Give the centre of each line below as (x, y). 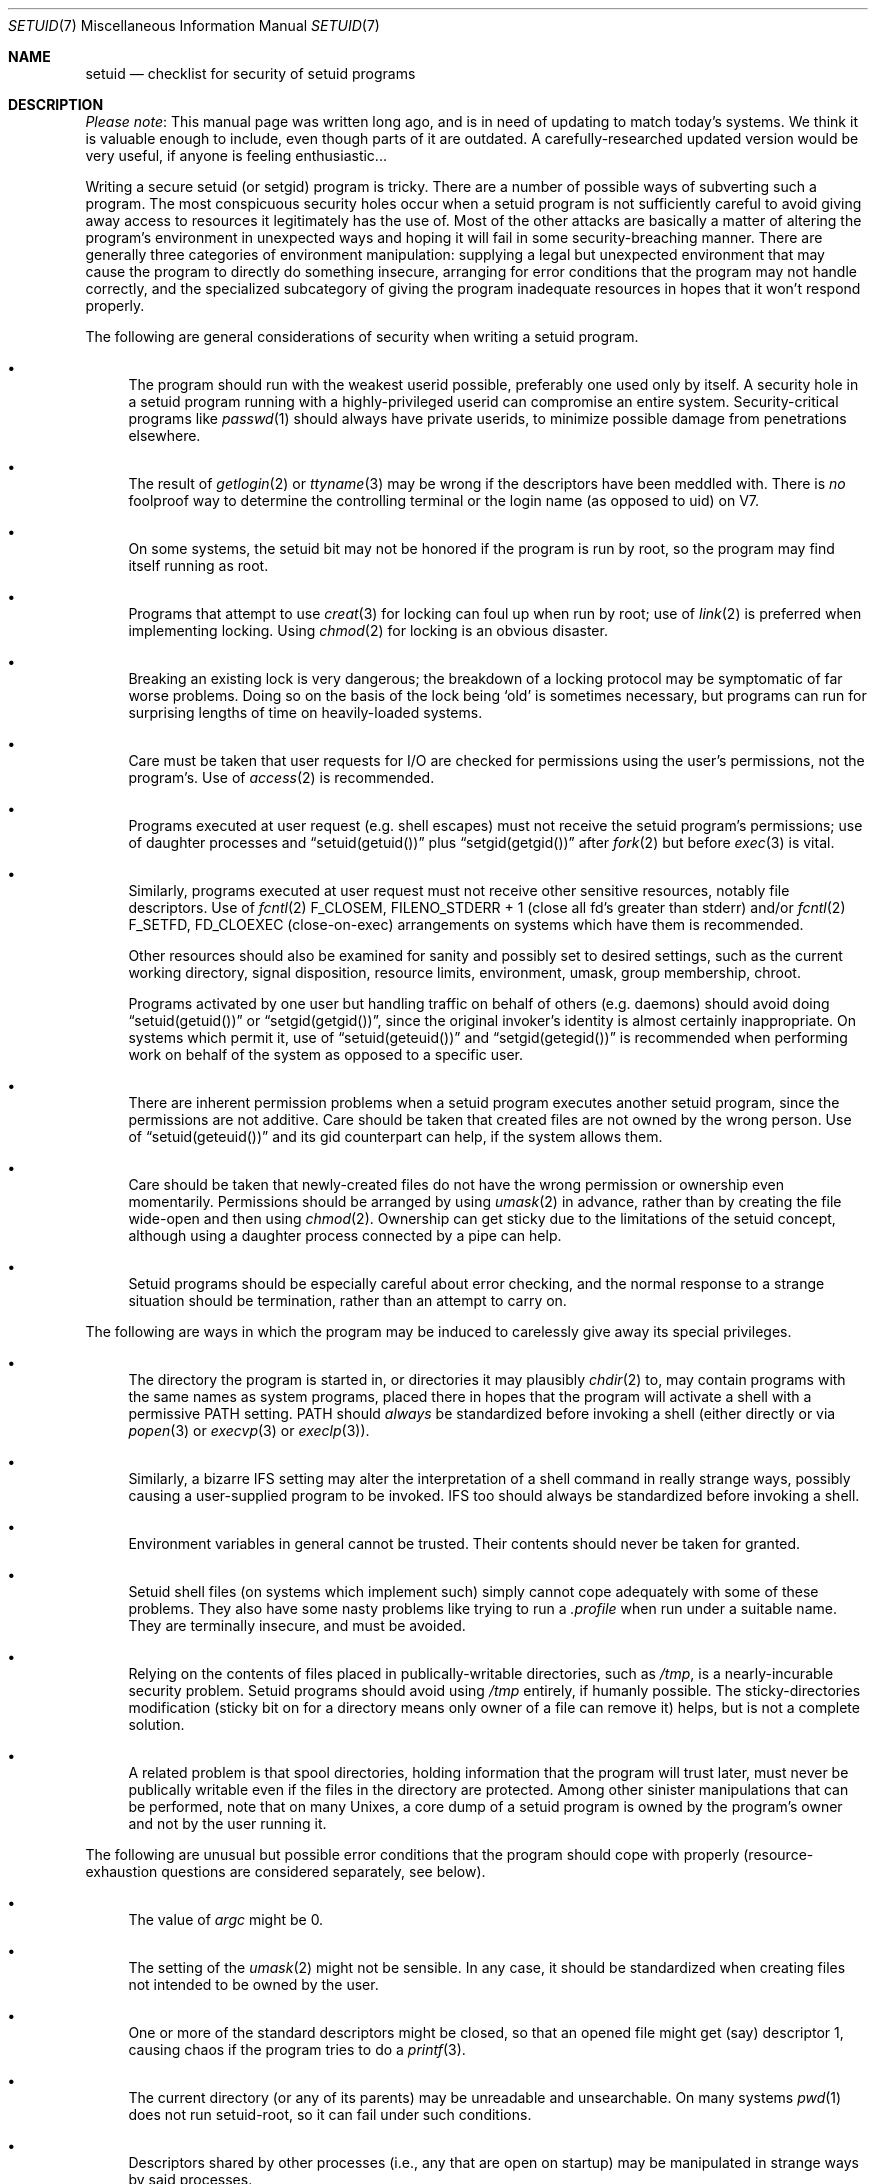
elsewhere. (164, 435)
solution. (156, 1724)
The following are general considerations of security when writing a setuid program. (362, 336)
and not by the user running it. (227, 1823)
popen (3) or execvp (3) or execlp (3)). (249, 1430)
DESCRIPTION (56, 104)
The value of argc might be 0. (226, 1919)
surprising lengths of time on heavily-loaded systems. (305, 712)
